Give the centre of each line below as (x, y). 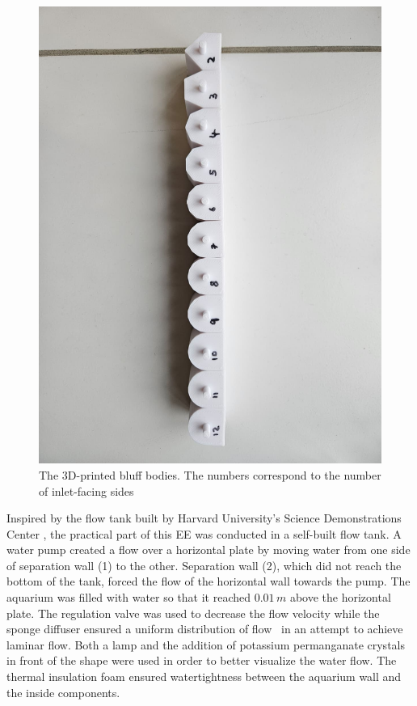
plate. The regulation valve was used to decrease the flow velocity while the (193, 613)
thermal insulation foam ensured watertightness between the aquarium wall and (204, 676)
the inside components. (63, 692)
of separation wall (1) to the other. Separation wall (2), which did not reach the (204, 565)
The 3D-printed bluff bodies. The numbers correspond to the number (210, 474)
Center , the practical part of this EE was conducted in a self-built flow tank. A (204, 533)
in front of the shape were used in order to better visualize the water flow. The (202, 660)
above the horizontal (340, 597)
